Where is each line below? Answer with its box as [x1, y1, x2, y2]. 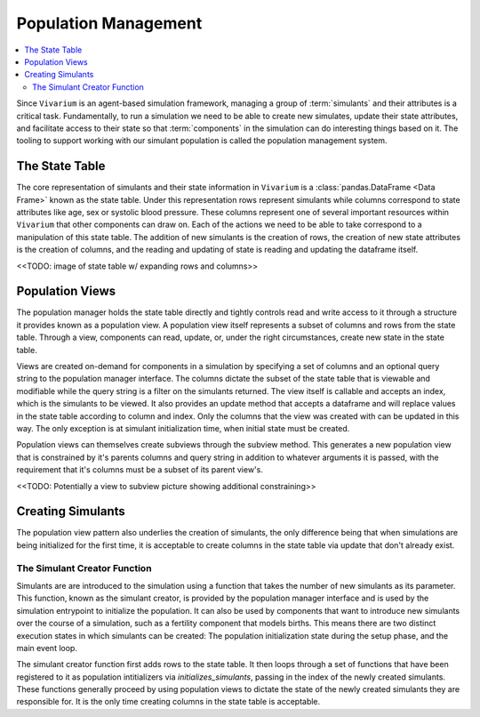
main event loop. [16, 642, 77, 653]
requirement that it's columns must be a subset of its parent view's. [16, 464, 264, 475]
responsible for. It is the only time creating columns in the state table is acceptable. [16, 697, 321, 707]
